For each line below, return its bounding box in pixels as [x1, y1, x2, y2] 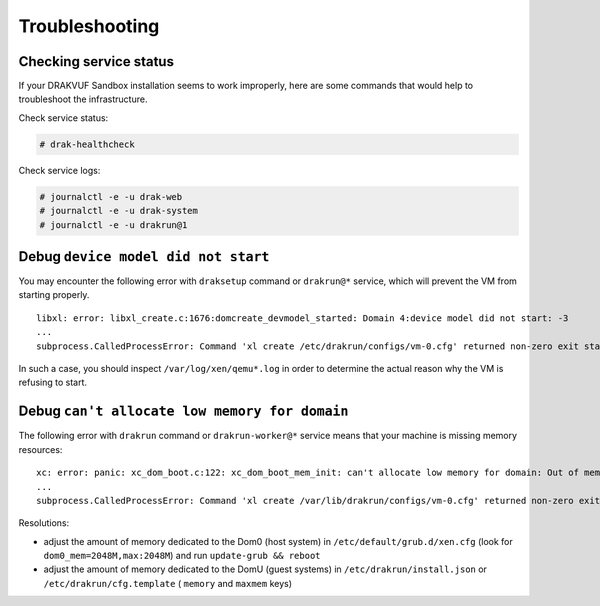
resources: [18, 443, 63, 455]
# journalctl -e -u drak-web [39, 191, 183, 202]
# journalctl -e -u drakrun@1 [39, 219, 188, 230]
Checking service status [18, 53, 175, 70]
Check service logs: [18, 164, 101, 176]
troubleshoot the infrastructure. [18, 93, 148, 105]
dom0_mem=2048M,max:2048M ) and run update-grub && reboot [43, 550, 321, 562]
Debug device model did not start [18, 248, 270, 265]
